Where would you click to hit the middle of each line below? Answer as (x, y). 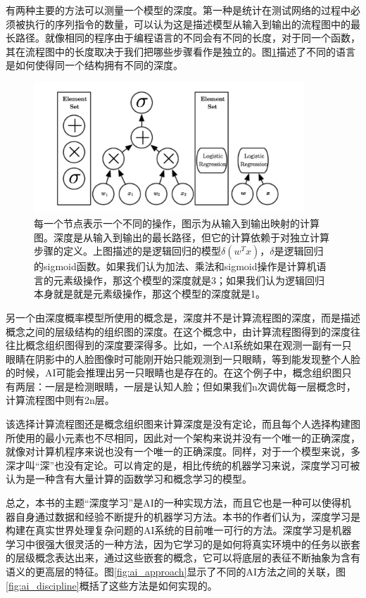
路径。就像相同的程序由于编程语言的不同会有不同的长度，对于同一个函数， (188, 38)
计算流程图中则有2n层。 (60, 400)
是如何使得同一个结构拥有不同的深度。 (94, 65)
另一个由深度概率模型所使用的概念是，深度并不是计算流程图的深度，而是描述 (183, 317)
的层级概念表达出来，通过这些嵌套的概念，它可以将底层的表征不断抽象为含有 (183, 558)
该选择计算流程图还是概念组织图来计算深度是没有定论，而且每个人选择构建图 (183, 424)
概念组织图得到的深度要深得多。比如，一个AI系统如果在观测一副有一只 (188, 345)
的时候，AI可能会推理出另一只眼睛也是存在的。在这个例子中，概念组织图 (174, 373)
